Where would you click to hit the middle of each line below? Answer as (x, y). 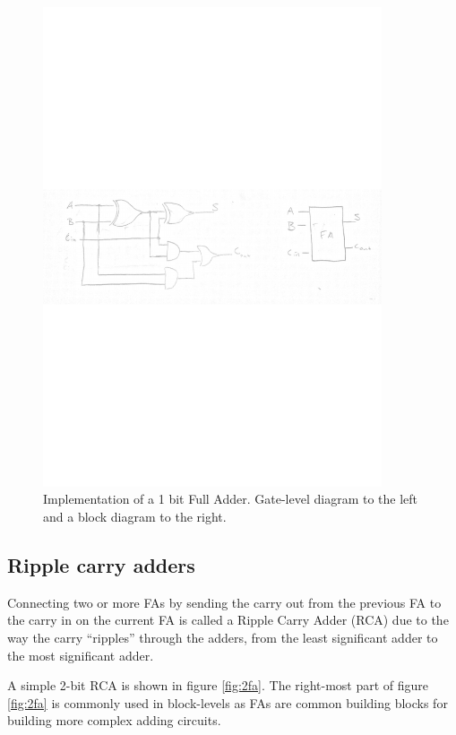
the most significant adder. (81, 655)
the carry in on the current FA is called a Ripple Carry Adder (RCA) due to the (228, 620)
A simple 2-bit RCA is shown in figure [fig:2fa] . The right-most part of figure (218, 685)
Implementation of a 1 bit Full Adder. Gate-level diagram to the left (231, 499)
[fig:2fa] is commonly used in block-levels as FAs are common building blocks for (228, 702)
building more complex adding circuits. (114, 720)
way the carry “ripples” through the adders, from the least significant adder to (223, 637)
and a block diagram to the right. (135, 516)
